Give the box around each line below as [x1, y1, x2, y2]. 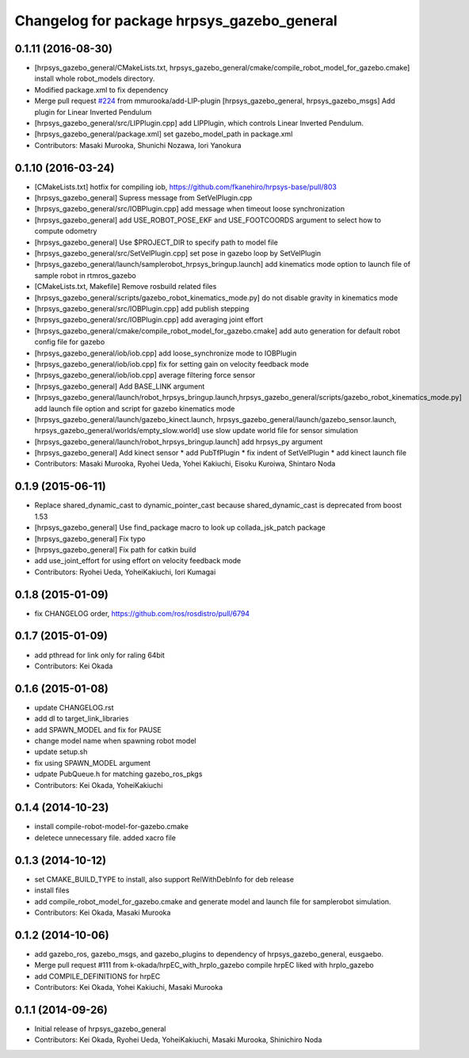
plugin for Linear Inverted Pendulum [34, 107, 152, 116]
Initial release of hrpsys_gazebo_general [34, 1024, 166, 1033]
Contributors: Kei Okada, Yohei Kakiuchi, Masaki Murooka [34, 983, 223, 992]
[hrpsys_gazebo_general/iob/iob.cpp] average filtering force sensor [34, 371, 256, 380]
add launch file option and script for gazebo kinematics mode [34, 404, 235, 413]
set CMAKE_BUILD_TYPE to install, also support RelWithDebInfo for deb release [34, 874, 295, 884]
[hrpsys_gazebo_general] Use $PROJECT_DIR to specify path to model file [34, 238, 279, 247]
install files [34, 885, 70, 895]
